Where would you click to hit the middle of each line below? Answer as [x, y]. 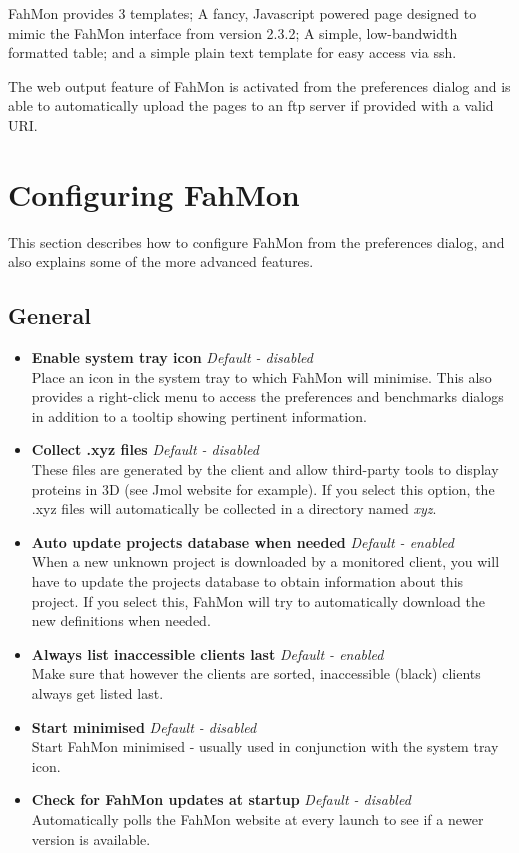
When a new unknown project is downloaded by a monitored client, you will [265, 561]
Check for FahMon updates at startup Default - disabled [221, 799]
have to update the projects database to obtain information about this [247, 581]
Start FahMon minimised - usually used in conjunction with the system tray [265, 746]
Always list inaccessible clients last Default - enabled [207, 653]
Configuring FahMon [154, 193]
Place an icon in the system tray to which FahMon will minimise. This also [261, 376]
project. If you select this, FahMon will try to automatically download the [258, 600]
